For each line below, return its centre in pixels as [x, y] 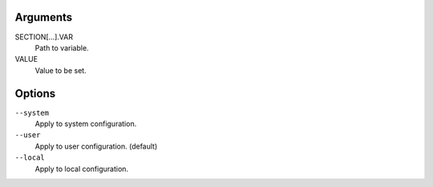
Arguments [44, 17]
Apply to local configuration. [81, 169]
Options [35, 93]
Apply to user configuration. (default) [96, 146]
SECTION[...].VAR [44, 37]
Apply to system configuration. [86, 124]
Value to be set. [61, 70]
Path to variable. [62, 47]
